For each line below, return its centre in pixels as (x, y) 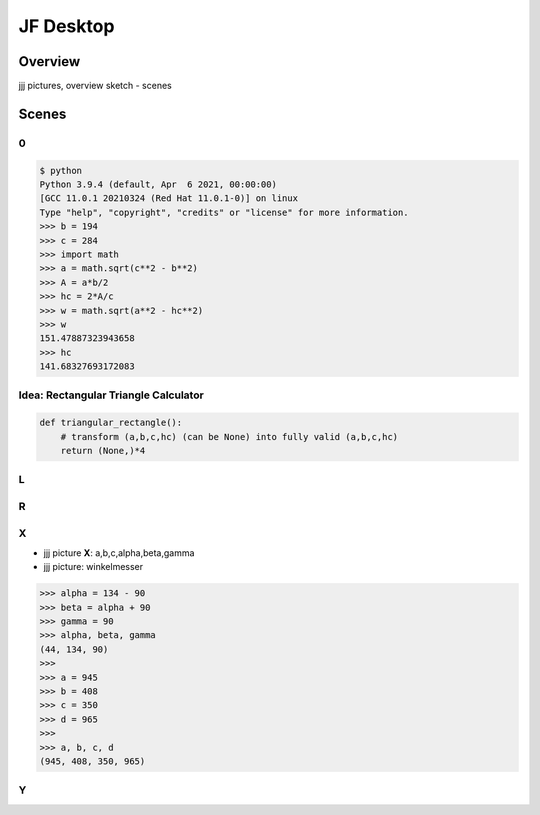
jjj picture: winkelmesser (93, 567)
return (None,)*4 (103, 451)
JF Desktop (66, 26)
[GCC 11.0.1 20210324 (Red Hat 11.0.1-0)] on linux (169, 198)
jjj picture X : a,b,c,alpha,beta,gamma (119, 552)
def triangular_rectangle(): (111, 423)
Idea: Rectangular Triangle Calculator (111, 395)
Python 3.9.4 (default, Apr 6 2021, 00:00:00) (158, 184)
